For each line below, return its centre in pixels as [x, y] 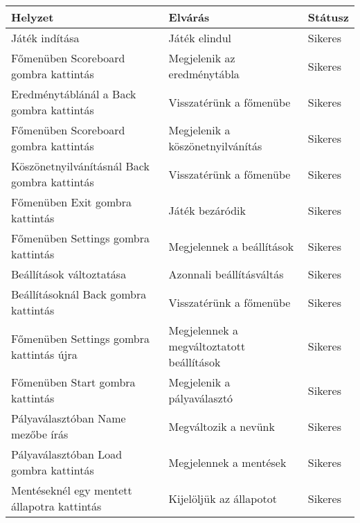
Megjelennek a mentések [227, 462]
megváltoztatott [207, 346]
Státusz [328, 17]
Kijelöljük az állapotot [223, 498]
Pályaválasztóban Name [69, 418]
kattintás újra [44, 354]
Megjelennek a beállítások [231, 246]
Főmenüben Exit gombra [71, 202]
